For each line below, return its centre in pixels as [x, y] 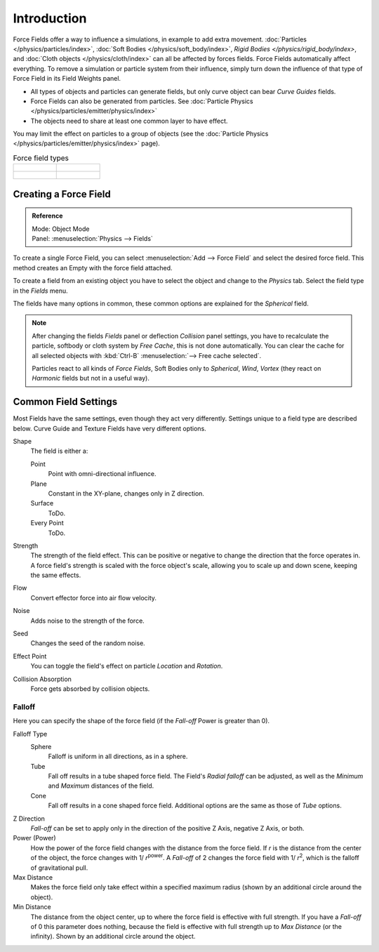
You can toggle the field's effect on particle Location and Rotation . [127, 666]
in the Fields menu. [40, 291]
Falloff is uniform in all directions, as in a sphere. [118, 756]
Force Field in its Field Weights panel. [67, 79]
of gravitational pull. [59, 868]
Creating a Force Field [62, 194]
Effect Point [30, 656]
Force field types [41, 158]
